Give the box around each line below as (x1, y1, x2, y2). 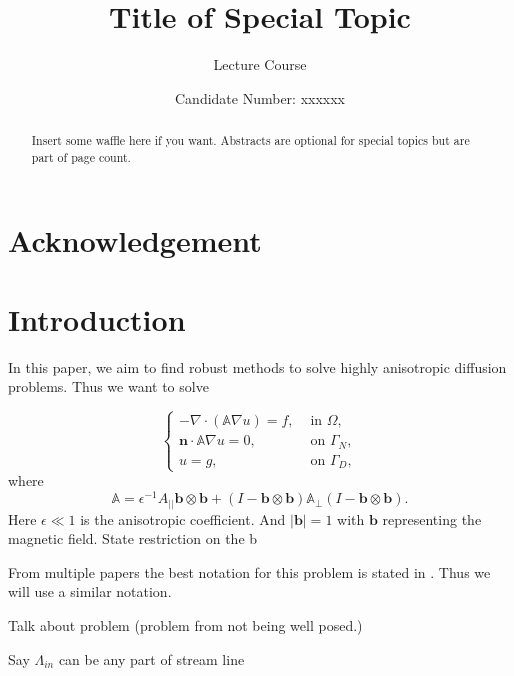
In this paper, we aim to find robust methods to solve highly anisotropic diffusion (8, 356, 507, 377)
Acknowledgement (8, 220, 262, 261)
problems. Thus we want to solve (8, 376, 209, 397)
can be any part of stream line (58, 648, 245, 669)
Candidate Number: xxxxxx (174, 87, 345, 108)
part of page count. (31, 148, 131, 165)
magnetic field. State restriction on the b (8, 528, 258, 549)
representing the (382, 508, 482, 529)
